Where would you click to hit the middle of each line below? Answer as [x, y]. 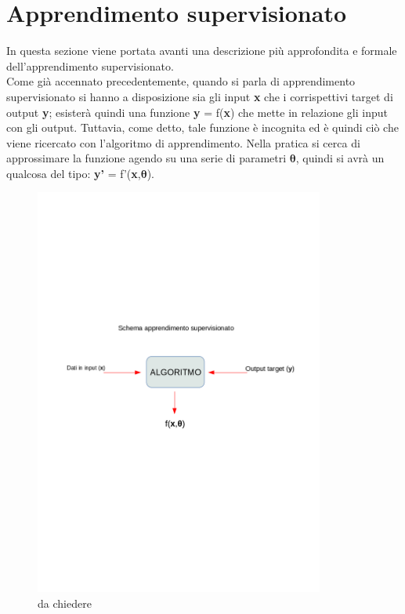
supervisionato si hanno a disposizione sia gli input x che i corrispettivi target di [200, 96]
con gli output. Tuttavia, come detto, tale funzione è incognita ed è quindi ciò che [202, 127]
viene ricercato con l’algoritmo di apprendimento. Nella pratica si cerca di [183, 142]
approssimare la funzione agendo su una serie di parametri [146, 158]
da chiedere [65, 603]
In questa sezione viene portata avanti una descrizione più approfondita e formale [202, 51]
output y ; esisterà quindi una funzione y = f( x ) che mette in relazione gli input [197, 112]
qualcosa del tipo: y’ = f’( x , [74, 173]
